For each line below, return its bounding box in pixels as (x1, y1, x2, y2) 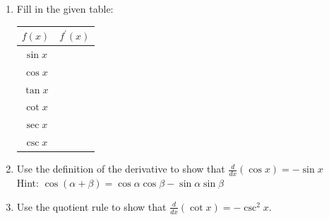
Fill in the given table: (16, 1, 114, 16)
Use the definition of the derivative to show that (16, 161, 225, 176)
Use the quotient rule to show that (16, 199, 167, 214)
